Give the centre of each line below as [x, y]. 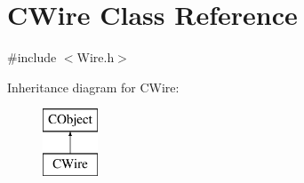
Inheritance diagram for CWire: [93, 87]
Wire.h [96, 57]
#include [32, 57]
